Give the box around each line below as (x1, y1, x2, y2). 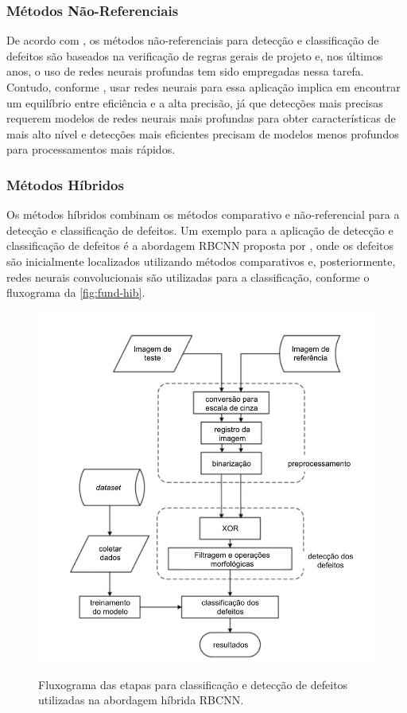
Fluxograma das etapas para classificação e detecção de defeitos (38, 676, 348, 692)
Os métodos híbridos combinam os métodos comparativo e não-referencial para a (6, 206, 400, 223)
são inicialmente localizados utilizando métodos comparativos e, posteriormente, (6, 252, 396, 269)
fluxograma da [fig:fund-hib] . (6, 284, 145, 301)
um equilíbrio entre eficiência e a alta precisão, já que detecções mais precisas (6, 94, 383, 111)
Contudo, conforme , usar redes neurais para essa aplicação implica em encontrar (6, 79, 401, 95)
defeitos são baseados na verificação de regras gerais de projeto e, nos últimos (6, 47, 383, 64)
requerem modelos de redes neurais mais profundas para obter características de (6, 110, 396, 127)
